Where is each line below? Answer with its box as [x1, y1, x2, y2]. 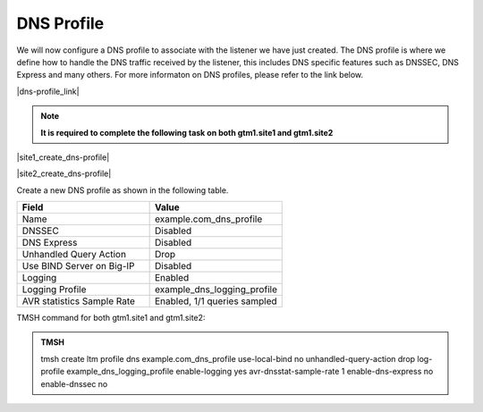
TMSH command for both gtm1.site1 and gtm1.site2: [16, 313, 206, 324]
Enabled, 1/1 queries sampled [154, 295, 277, 307]
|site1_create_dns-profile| [16, 152, 110, 163]
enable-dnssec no [40, 378, 108, 389]
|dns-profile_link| [16, 86, 80, 97]
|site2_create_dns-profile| [16, 168, 112, 179]
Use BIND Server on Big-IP [21, 260, 135, 273]
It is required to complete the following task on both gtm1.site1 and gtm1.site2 [40, 127, 334, 138]
